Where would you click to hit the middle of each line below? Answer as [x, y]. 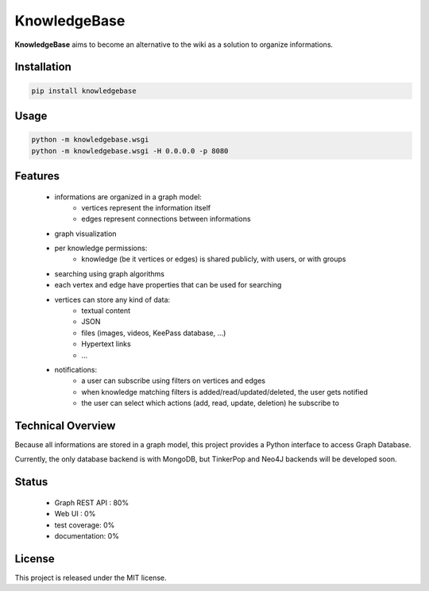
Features [37, 176]
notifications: [76, 370]
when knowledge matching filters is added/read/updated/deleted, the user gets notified [225, 392]
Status [31, 482]
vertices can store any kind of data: [112, 299]
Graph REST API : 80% [92, 502]
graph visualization [85, 234]
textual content [106, 311]
